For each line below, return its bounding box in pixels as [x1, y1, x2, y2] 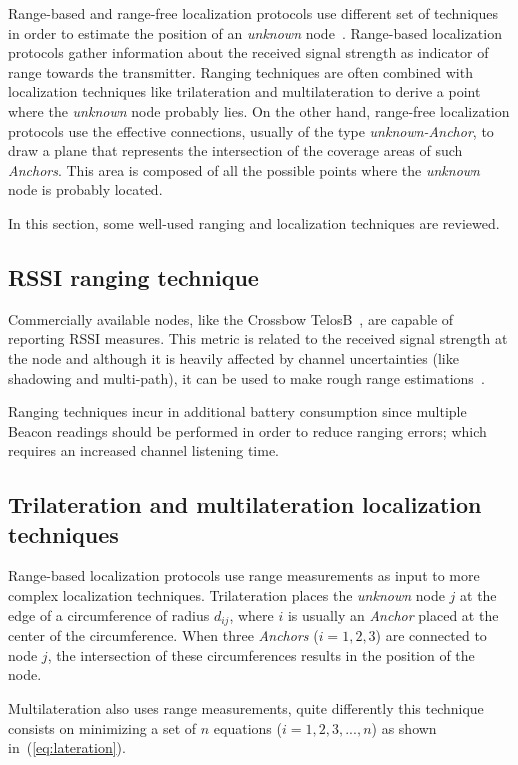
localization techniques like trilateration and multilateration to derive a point [8, 81, 481, 102]
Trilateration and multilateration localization [8, 489, 482, 520]
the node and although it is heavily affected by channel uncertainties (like [8, 347, 459, 368]
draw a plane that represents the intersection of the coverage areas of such [8, 140, 463, 161]
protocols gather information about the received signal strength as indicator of [8, 42, 489, 63]
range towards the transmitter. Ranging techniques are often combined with [8, 61, 473, 82]
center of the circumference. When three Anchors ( [8, 625, 319, 646]
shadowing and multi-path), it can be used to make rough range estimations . [8, 367, 485, 388]
